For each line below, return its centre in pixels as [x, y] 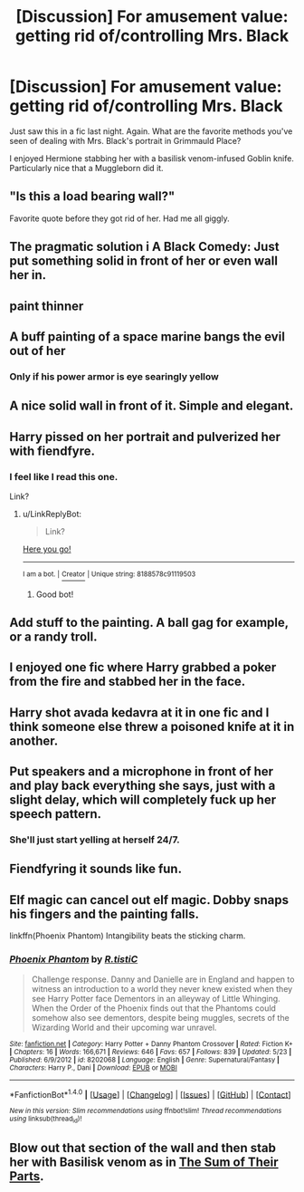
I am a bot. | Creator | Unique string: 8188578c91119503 [109, 574]
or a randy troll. [53, 636]
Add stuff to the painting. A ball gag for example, [149, 622]
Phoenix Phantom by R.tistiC [74, 959]
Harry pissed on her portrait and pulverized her [145, 437]
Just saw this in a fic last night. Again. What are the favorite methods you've [151, 131]
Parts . [27, 1176]
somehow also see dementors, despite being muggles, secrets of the [160, 1017]
